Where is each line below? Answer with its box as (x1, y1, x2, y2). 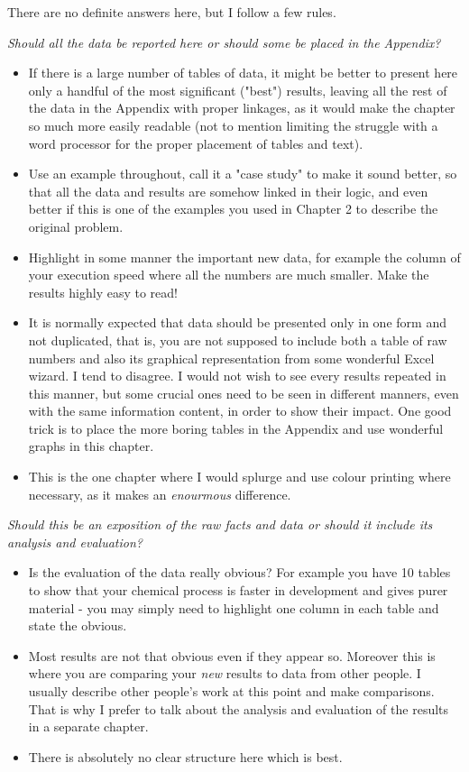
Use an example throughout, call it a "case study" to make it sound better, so (28, 164, 457, 183)
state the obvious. (28, 616, 127, 635)
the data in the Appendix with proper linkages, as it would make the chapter (28, 98, 455, 117)
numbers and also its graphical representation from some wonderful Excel (28, 348, 435, 367)
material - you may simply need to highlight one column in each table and (28, 598, 439, 617)
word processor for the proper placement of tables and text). (28, 133, 363, 152)
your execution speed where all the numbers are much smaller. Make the (28, 265, 429, 284)
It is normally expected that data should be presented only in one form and (28, 313, 446, 332)
